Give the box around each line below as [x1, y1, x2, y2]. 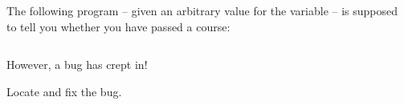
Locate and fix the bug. [6, 83, 122, 99]
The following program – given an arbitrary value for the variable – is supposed [6, 2, 398, 18]
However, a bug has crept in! [6, 56, 148, 73]
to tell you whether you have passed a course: [6, 18, 231, 34]
